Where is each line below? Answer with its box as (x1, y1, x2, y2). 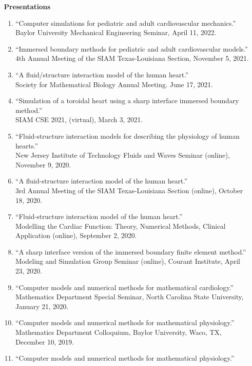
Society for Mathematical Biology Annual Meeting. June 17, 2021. (15, 79, 213, 89)
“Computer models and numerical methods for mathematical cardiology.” (15, 282, 233, 292)
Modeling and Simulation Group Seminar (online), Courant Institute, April (15, 256, 240, 266)
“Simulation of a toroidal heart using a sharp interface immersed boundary (15, 95, 239, 106)
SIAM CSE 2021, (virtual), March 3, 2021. (15, 114, 143, 125)
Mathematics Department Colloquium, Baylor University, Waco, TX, (15, 327, 222, 337)
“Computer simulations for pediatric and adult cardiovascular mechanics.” (15, 18, 236, 28)
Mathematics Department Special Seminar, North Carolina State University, (15, 292, 244, 302)
